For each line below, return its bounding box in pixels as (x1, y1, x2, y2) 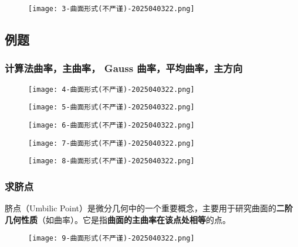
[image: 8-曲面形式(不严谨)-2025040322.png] (28, 157, 195, 166)
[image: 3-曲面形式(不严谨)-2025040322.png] (28, 5, 195, 13)
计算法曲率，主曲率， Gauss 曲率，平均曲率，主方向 (5, 61, 243, 76)
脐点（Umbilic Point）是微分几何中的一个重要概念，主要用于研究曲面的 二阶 (5, 202, 293, 214)
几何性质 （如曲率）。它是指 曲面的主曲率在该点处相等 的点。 (5, 213, 231, 225)
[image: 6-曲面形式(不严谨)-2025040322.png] (28, 121, 195, 129)
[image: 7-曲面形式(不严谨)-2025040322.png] (28, 139, 195, 147)
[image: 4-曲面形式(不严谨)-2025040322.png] (28, 85, 195, 94)
